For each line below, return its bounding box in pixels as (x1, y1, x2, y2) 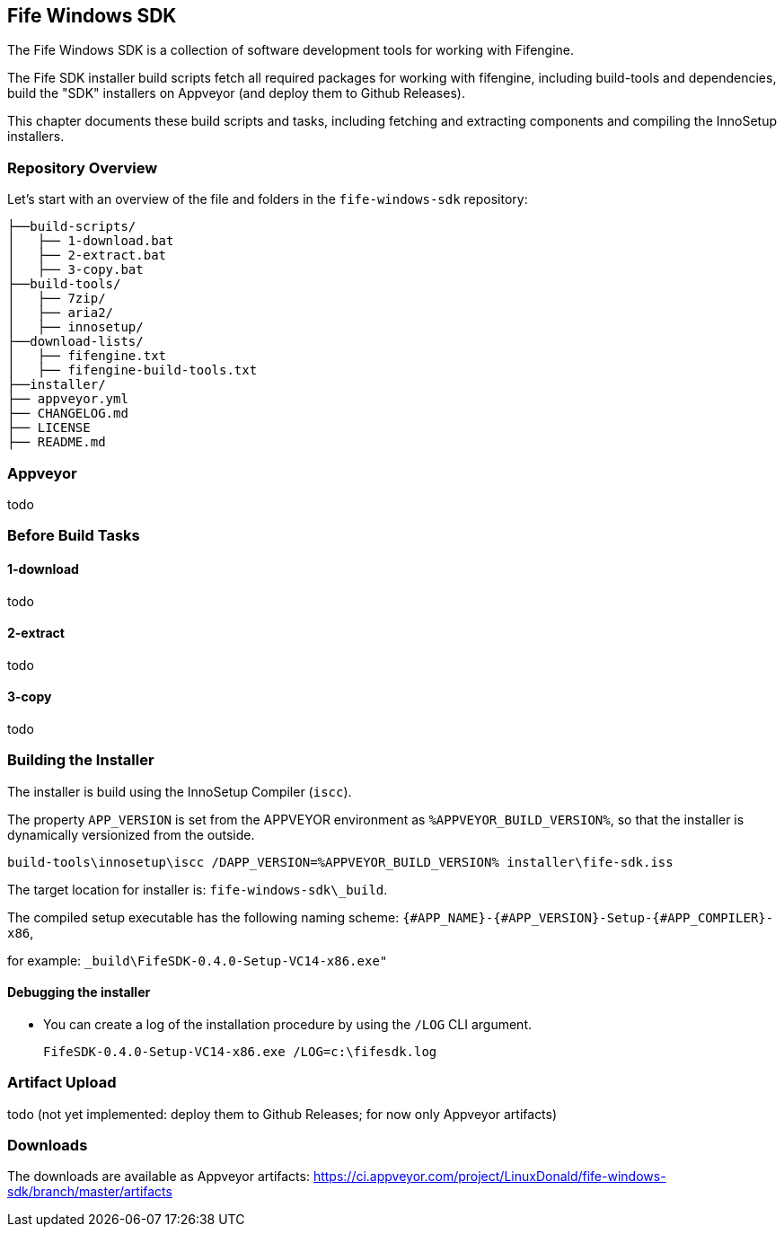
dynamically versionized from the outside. (7, 826, 255, 842)
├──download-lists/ (7, 334, 144, 349)
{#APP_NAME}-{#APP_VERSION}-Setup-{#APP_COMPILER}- (402, 910, 774, 925)
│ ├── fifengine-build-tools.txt (7, 363, 258, 378)
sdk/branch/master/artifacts (7, 1184, 172, 1200)
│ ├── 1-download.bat (7, 234, 174, 249)
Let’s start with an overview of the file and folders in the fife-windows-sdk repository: (7, 191, 528, 207)
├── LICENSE (7, 420, 91, 436)
